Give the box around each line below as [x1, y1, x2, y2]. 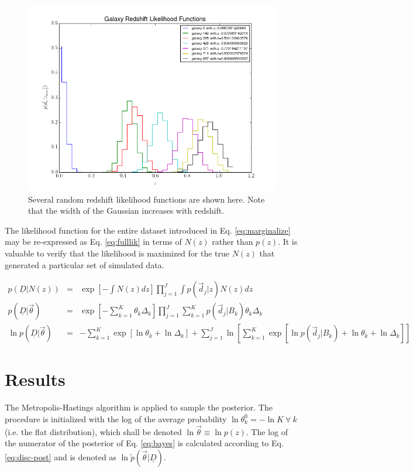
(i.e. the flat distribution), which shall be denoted [5, 425, 182, 437]
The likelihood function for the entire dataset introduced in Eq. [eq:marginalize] [5, 224, 291, 236]
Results [5, 367, 66, 391]
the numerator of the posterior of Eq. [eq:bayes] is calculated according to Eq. [5, 437, 284, 449]
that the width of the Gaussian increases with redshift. [28, 204, 225, 217]
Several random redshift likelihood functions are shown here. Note [28, 193, 265, 205]
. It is [278, 235, 298, 248]
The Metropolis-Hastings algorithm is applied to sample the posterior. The [5, 401, 273, 413]
